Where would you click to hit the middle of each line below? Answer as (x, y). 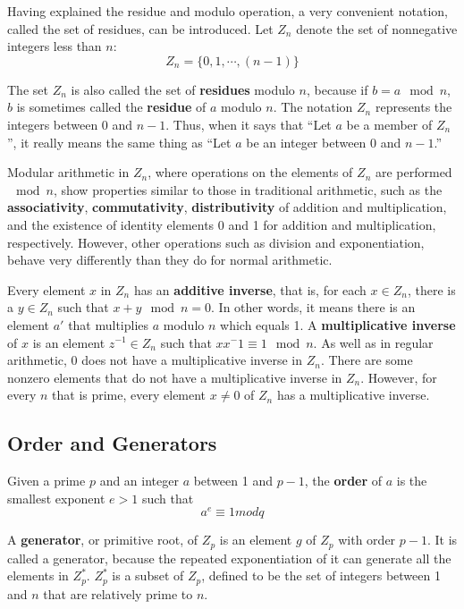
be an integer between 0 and (324, 142)
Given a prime (46, 481)
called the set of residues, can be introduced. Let (140, 28)
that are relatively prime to (118, 593)
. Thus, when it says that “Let (249, 124)
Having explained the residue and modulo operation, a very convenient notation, (228, 11)
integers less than (55, 46)
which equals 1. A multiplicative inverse (338, 324)
